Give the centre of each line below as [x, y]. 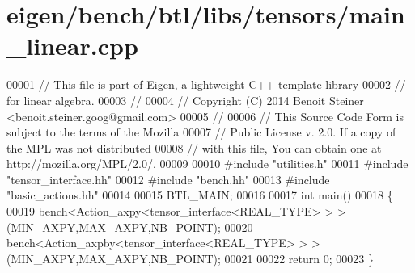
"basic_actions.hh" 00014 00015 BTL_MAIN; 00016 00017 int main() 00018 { [200, 195]
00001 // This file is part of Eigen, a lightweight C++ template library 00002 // [206, 84]
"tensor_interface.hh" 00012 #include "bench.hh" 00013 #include [168, 179]
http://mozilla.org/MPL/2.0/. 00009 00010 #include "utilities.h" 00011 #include [207, 164]
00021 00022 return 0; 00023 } [299, 258]
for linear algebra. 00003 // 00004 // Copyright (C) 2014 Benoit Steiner [185, 100]
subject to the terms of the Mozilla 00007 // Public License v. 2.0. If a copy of [201, 132]
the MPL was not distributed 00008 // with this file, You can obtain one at [194, 147]
